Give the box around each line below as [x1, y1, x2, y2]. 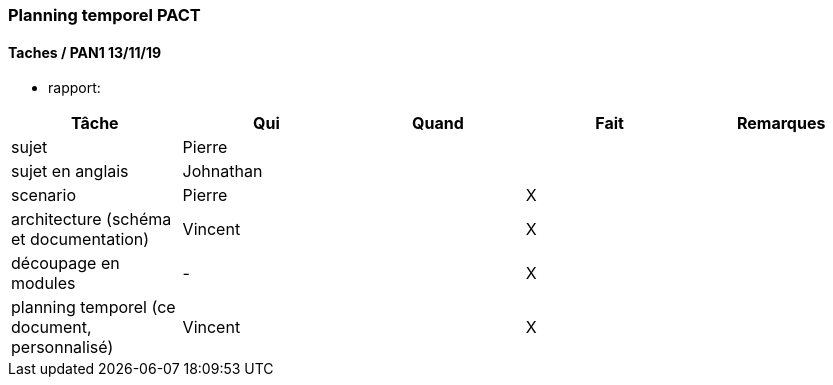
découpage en [11, 253, 120, 274]
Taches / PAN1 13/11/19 [8, 43, 162, 61]
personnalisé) [11, 337, 114, 358]
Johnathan [182, 161, 263, 182]
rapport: [48, 79, 101, 97]
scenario [11, 185, 76, 206]
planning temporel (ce [11, 297, 176, 318]
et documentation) [11, 229, 150, 250]
